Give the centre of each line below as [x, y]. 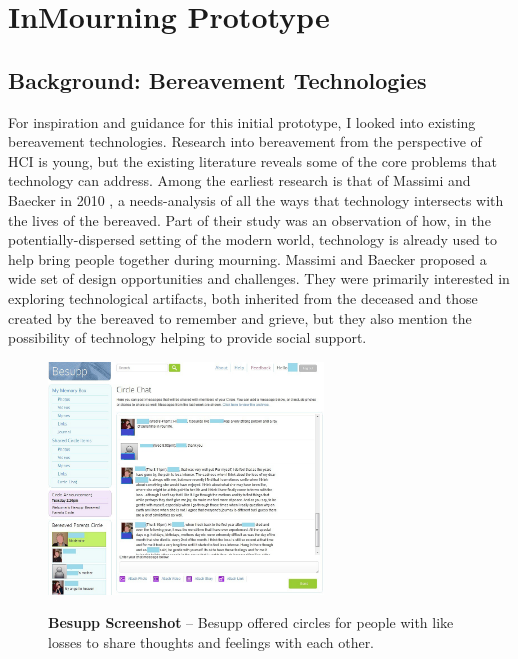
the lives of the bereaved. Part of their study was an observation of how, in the [249, 219]
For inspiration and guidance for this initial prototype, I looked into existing [242, 121]
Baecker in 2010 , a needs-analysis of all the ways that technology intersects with [256, 199]
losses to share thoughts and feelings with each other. [211, 642]
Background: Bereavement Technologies [217, 79]
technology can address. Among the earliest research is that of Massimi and [239, 180]
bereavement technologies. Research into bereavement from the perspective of [245, 141]
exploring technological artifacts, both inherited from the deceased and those [243, 297]
